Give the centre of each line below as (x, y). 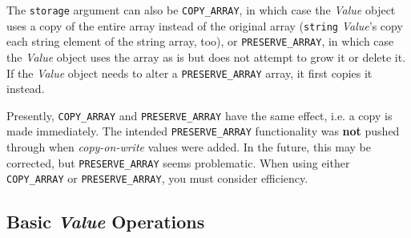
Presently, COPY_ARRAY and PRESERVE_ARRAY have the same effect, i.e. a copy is (199, 115)
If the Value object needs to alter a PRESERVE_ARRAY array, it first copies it (189, 73)
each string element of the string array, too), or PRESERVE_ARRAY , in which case (200, 41)
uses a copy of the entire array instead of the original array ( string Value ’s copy (205, 25)
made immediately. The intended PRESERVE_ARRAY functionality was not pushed (203, 131)
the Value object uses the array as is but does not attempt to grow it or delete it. (206, 56)
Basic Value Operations (106, 222)
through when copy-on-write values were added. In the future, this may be (189, 147)
